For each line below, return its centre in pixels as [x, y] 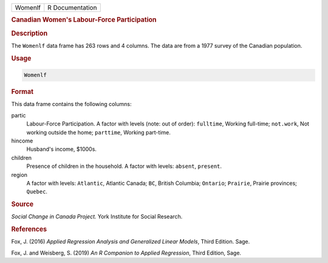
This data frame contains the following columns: [71, 104]
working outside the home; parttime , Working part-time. [99, 132]
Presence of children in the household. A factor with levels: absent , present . [124, 166]
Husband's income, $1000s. [62, 149]
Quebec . [37, 191]
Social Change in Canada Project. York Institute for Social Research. [97, 217]
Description [29, 33]
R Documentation [72, 8]
